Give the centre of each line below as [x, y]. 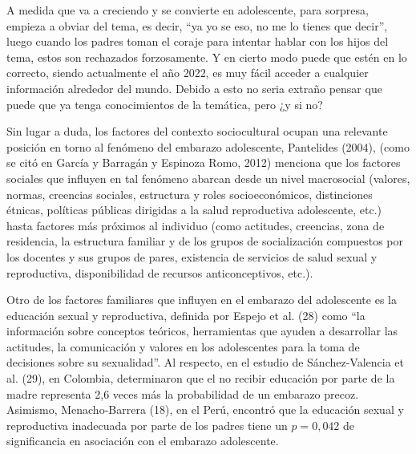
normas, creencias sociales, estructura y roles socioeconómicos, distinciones [190, 194]
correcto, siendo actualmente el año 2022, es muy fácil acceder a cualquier [188, 73]
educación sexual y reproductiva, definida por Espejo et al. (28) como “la [186, 315]
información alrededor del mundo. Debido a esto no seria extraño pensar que [194, 88]
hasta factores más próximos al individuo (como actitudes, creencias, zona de [196, 225]
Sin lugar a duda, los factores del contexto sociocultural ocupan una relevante [197, 131]
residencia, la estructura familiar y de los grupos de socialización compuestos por [205, 241]
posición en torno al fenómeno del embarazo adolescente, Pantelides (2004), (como [208, 146]
